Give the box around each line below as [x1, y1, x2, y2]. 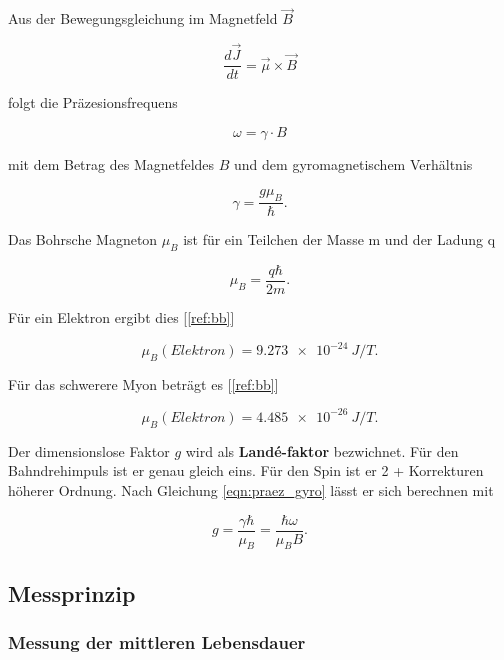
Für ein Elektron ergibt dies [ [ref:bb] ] [8, 306, 235, 327]
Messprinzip [8, 577, 136, 608]
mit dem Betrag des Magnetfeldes [8, 153, 215, 174]
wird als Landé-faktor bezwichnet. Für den [185, 440, 459, 461]
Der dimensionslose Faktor [8, 440, 170, 461]
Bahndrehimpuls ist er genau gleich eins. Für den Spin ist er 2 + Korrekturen [8, 460, 484, 481]
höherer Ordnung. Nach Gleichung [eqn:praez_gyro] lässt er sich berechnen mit [8, 479, 494, 500]
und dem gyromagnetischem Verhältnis [234, 153, 473, 174]
